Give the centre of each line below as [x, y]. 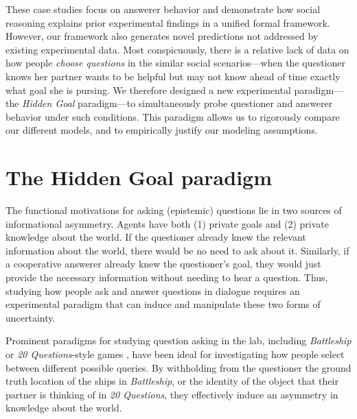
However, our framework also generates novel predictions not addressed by [162, 36]
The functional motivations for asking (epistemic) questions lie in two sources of [174, 210]
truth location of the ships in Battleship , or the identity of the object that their [172, 381]
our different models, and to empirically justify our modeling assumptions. [162, 130]
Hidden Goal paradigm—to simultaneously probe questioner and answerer [177, 103]
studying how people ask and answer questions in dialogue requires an [153, 290]
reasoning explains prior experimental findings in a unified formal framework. [168, 22]
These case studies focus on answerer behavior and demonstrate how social [163, 9]
